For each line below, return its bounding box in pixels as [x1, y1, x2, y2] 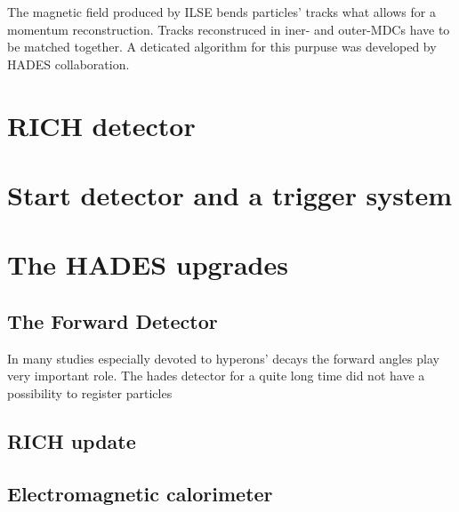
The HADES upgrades [7, 246, 288, 283]
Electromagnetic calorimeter [7, 479, 273, 507]
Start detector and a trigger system [7, 176, 453, 212]
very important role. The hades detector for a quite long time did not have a [7, 366, 425, 385]
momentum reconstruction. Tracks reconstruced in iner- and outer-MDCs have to [7, 20, 450, 38]
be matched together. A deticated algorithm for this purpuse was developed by [7, 37, 437, 56]
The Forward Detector [7, 307, 218, 334]
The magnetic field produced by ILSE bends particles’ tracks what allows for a [7, 3, 436, 20]
